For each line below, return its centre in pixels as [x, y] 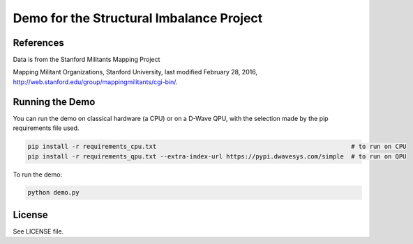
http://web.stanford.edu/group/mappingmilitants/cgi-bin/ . [95, 82]
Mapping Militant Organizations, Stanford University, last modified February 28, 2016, [135, 72]
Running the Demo [54, 102]
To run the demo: [38, 174]
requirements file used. [46, 128]
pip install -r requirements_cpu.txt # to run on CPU [217, 147]
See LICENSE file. [38, 231]
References [38, 43]
